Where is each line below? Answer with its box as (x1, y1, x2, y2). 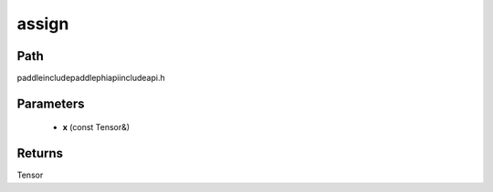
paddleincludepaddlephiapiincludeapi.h (16, 73, 165, 84)
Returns (16, 146, 64, 161)
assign (16, 14, 69, 34)
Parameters (16, 96, 85, 111)
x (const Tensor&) (62, 122, 131, 133)
